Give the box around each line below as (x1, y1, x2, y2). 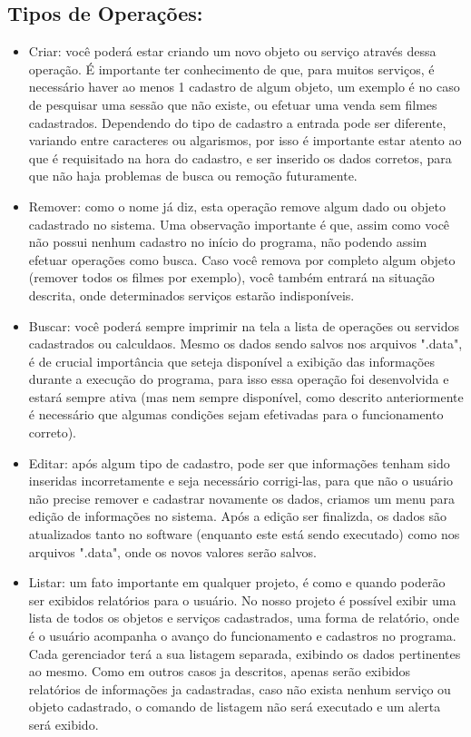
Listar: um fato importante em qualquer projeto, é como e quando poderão (28, 573, 446, 592)
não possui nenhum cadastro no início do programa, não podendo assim (28, 232, 427, 251)
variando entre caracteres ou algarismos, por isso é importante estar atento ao (28, 131, 462, 150)
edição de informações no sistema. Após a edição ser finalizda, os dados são (28, 506, 447, 526)
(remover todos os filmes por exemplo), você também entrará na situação (28, 268, 435, 287)
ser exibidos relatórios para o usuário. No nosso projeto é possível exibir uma (28, 590, 456, 609)
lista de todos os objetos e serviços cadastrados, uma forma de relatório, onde (28, 608, 459, 627)
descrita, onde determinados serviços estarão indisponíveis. (28, 285, 355, 304)
